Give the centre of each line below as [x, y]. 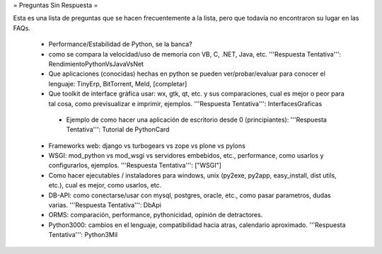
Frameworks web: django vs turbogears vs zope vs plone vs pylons [147, 146]
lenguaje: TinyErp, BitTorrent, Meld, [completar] [118, 83]
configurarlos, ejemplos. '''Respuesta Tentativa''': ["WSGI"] [135, 166]
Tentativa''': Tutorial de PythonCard [118, 129]
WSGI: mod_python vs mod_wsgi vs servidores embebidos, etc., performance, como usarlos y [186, 156]
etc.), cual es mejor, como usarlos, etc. [105, 185]
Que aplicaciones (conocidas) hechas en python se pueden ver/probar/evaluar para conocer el [187, 74]
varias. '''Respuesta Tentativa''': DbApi [105, 205]
